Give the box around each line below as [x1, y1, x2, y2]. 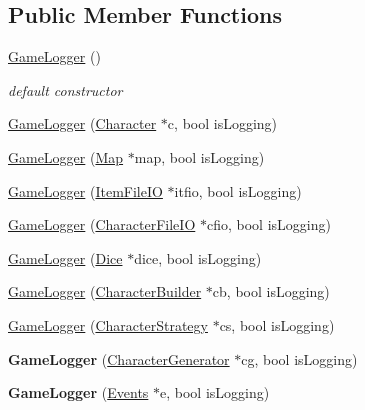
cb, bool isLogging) [212, 281, 330, 302]
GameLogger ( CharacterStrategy [8, 314, 208, 335]
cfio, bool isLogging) [206, 214, 331, 235]
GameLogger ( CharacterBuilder [8, 281, 202, 302]
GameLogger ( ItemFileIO [8, 180, 163, 201]
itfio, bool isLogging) [174, 180, 302, 201]
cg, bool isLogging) [241, 348, 358, 369]
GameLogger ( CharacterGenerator [8, 348, 230, 369]
